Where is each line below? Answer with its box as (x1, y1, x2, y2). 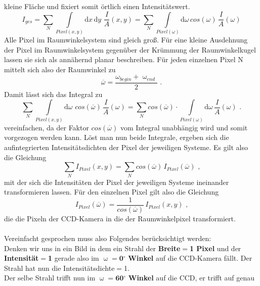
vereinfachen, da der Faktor (4, 122, 89, 132)
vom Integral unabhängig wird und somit (120, 122, 248, 132)
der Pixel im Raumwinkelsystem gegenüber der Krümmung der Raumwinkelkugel (4, 44, 256, 55)
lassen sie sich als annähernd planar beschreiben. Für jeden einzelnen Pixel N (4, 54, 243, 65)
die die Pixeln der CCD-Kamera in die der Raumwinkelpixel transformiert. (4, 213, 236, 223)
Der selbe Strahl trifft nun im (4, 272, 96, 283)
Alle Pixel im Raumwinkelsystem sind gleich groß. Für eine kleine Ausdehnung (4, 34, 248, 44)
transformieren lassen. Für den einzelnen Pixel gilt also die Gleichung (4, 186, 219, 197)
